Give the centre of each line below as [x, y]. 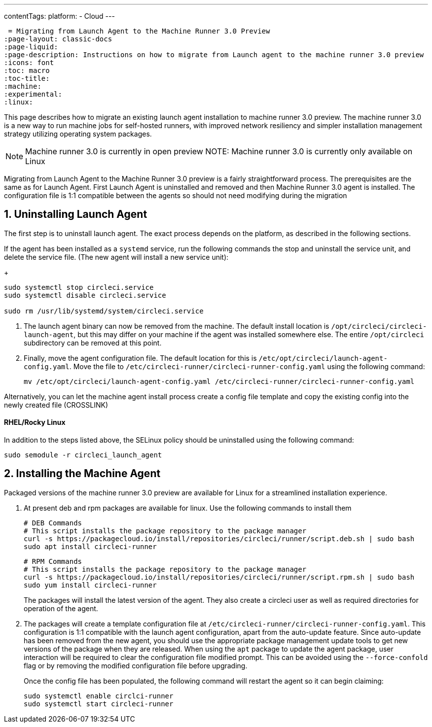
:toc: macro [27, 70]
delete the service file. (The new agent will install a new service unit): [116, 257]
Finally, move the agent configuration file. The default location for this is [140, 358]
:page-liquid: [31, 47]
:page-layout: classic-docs [58, 39]
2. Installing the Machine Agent [82, 474]
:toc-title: [27, 78]
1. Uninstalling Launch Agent [76, 214]
